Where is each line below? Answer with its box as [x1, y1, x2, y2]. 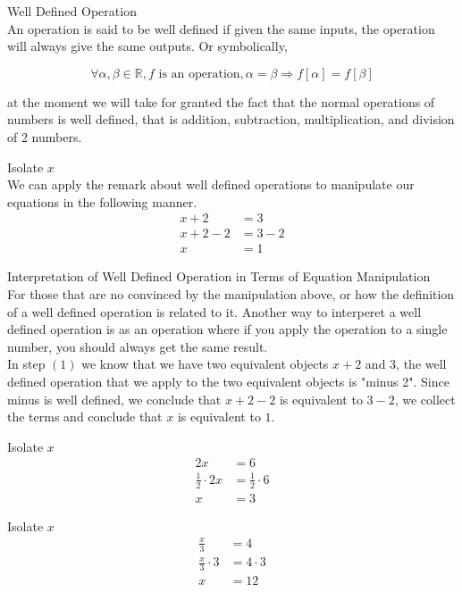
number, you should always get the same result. [7, 337, 268, 355]
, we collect [394, 389, 456, 408]
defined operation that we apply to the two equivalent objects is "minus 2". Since [7, 372, 449, 390]
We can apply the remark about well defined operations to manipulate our [7, 175, 415, 194]
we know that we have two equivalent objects [81, 354, 329, 373]
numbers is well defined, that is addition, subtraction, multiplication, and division [7, 110, 455, 129]
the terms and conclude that [7, 407, 163, 426]
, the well [396, 354, 447, 373]
